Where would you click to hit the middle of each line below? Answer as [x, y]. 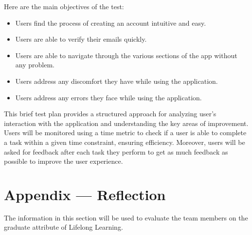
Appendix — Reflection [85, 194]
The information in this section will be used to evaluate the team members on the [126, 217]
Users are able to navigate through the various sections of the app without [126, 55]
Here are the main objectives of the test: [64, 6]
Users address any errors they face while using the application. [108, 97]
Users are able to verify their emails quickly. [81, 39]
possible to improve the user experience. [63, 161]
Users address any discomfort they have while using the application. [117, 81]
